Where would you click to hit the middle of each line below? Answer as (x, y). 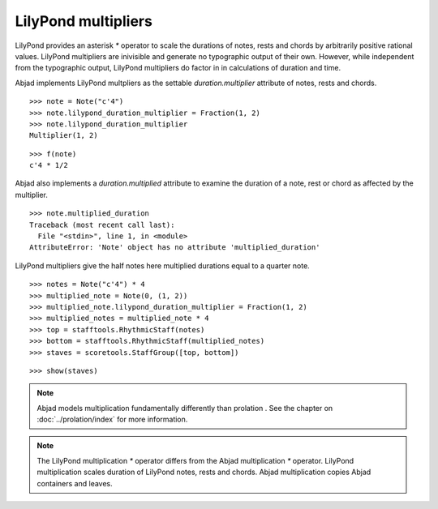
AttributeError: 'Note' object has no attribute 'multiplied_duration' (175, 248)
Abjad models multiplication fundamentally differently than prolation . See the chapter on (185, 408)
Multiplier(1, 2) (64, 135)
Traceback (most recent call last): (102, 225)
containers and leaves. (75, 483)
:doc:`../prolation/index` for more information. (112, 419)
